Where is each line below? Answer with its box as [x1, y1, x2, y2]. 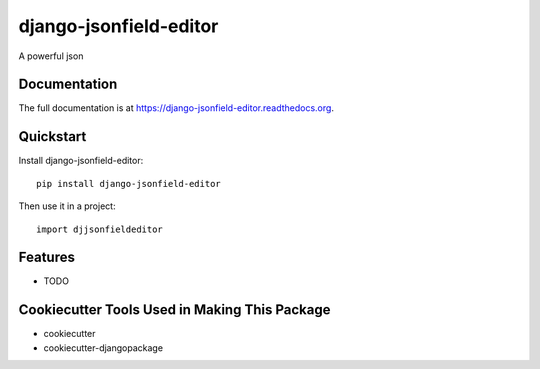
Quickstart [18, 128, 87, 145]
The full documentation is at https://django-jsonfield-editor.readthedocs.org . [18, 102, 335, 114]
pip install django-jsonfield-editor [36, 178, 222, 189]
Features [18, 249, 75, 266]
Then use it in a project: [18, 200, 116, 212]
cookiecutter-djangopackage [43, 341, 164, 354]
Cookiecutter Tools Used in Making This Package [18, 301, 331, 319]
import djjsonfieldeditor [36, 223, 164, 235]
